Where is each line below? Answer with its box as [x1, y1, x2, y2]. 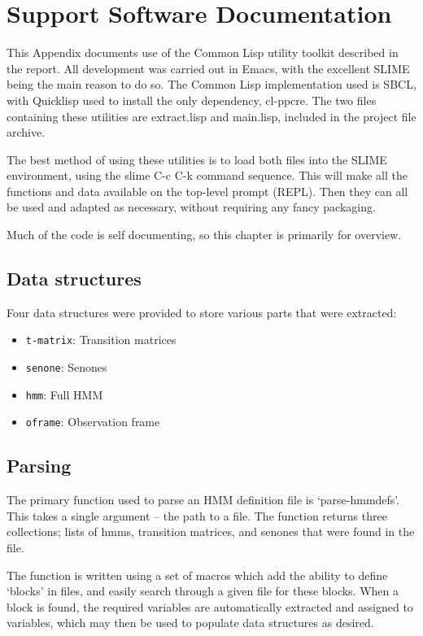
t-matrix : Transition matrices [25, 331, 177, 348]
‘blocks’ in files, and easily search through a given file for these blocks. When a [7, 582, 399, 599]
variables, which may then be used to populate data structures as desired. [7, 614, 374, 631]
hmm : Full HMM [25, 386, 103, 403]
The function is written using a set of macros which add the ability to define [7, 566, 388, 583]
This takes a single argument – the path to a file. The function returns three [7, 507, 387, 524]
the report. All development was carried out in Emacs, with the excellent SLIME [7, 59, 410, 76]
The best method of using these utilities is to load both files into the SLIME [7, 150, 387, 168]
